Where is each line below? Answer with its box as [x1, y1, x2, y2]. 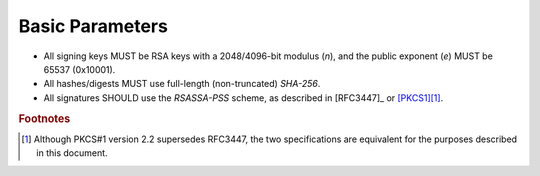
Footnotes [18, 111, 71, 125]
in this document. [36, 147, 109, 159]
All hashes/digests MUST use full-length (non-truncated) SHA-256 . [43, 78, 321, 90]
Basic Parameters [18, 15, 169, 37]
